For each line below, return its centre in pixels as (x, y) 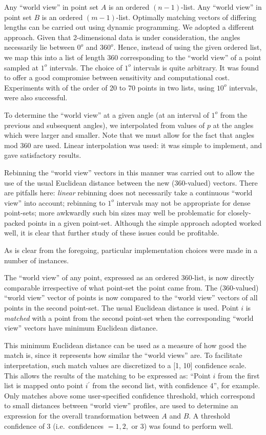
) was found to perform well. (188, 425)
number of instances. (37, 260)
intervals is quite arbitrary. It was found (196, 67)
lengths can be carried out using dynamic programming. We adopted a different (129, 27)
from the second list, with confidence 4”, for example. (176, 385)
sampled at (21, 67)
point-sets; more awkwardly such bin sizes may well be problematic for (115, 213)
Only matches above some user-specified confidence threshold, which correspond (130, 395)
